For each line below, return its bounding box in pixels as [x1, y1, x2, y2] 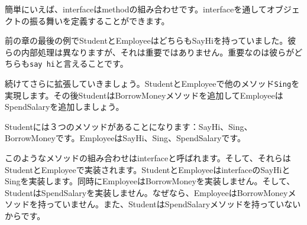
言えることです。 [63, 57, 128, 70]
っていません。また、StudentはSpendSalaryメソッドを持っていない [46, 198, 301, 210]
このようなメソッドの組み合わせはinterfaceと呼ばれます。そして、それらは [5, 152, 291, 164]
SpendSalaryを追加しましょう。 [5, 100, 124, 113]
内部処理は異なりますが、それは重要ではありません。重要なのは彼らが [21, 45, 295, 58]
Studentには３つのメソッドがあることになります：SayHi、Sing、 [5, 120, 253, 132]
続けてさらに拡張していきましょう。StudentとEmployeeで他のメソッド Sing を [5, 77, 300, 90]
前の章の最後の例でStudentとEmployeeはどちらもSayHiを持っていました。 [5, 34, 288, 47]
